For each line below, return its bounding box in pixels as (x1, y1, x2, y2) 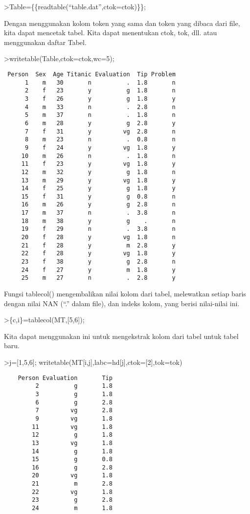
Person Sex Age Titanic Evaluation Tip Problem (7, 70, 176, 78)
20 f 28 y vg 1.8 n (21, 234, 176, 241)
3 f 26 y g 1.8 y (24, 95, 176, 102)
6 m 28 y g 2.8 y (24, 119, 176, 127)
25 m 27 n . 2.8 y (21, 274, 176, 282)
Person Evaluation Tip (18, 374, 113, 381)
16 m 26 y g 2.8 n (21, 201, 176, 208)
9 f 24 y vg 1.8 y (24, 144, 176, 151)
